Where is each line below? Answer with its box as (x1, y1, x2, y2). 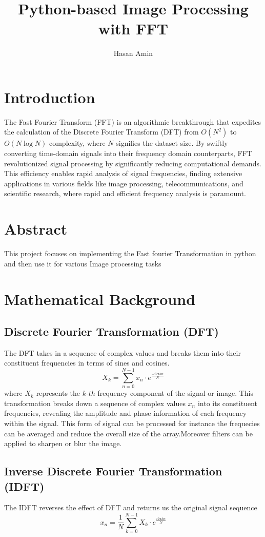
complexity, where (49, 138, 106, 148)
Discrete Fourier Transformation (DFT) (4, 323, 219, 339)
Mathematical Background (4, 288, 196, 309)
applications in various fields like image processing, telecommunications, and (4, 178, 243, 188)
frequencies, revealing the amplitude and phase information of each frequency (4, 408, 247, 418)
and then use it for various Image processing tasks (4, 258, 161, 268)
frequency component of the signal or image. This (97, 388, 254, 398)
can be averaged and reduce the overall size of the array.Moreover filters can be (4, 428, 253, 438)
